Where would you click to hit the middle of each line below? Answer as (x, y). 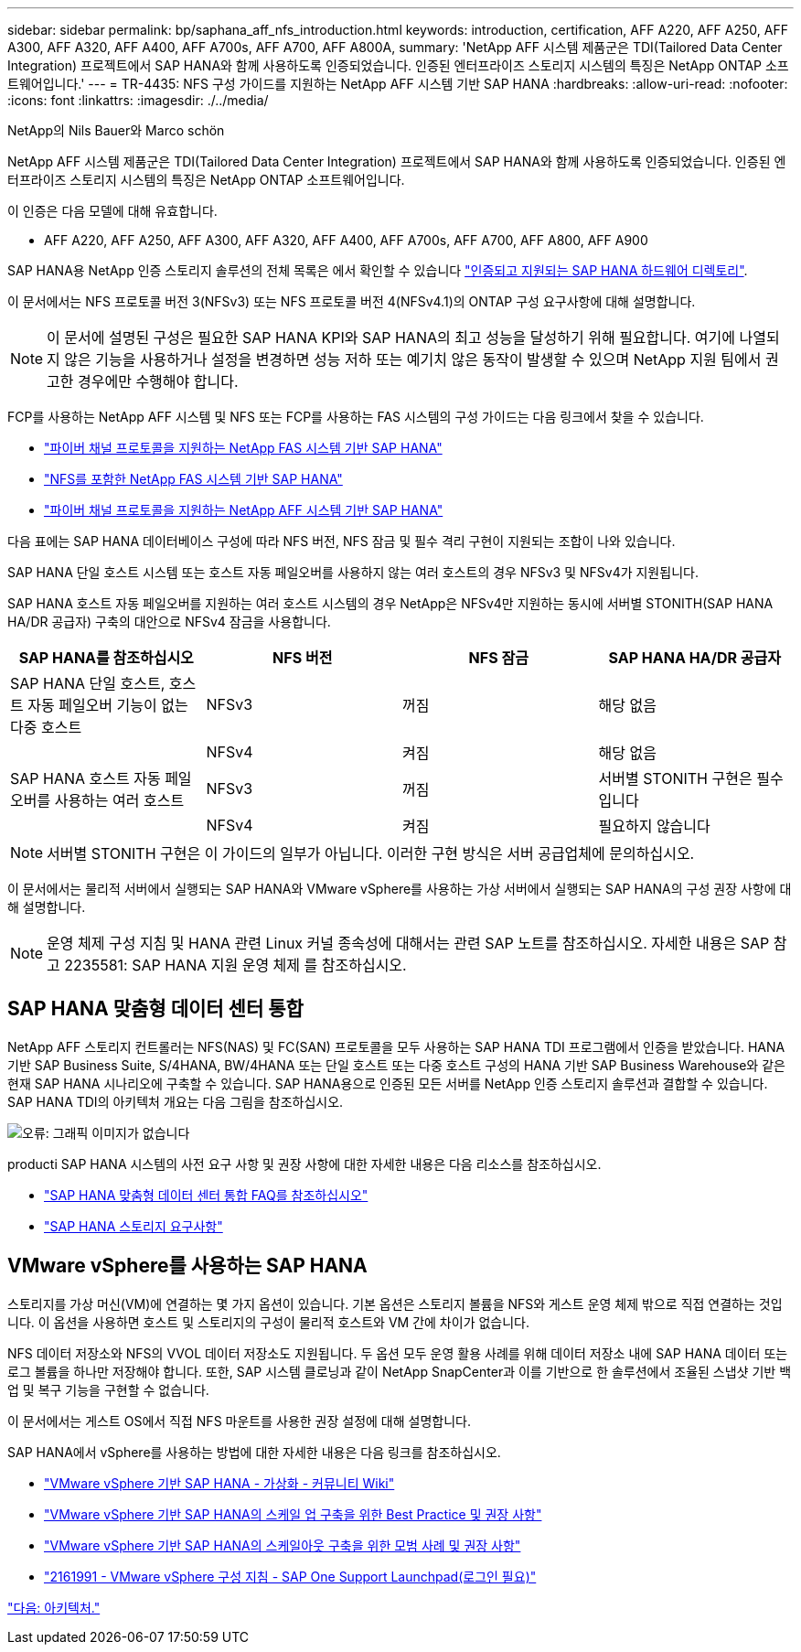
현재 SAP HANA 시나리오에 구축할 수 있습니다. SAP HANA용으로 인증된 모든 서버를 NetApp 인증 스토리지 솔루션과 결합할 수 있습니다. (388, 1083)
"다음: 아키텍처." (54, 1607)
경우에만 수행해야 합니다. (158, 381)
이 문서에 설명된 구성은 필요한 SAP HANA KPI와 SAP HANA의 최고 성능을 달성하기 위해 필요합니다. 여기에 (391, 338)
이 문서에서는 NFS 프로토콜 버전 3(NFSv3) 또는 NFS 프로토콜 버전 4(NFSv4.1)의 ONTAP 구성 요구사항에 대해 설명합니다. (352, 301)
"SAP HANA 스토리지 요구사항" (133, 1226)
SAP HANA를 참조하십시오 (106, 658)
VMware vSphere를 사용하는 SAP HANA (187, 1266)
